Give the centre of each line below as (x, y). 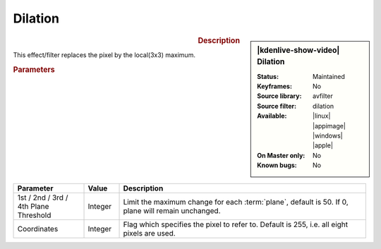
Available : (272, 116)
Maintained (329, 76)
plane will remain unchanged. (172, 210)
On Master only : (281, 155)
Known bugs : (277, 165)
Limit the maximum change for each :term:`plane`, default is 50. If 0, (236, 202)
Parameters (34, 69)
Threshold (34, 215)
